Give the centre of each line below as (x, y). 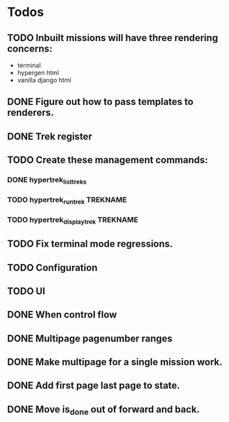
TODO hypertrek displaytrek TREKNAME (73, 220)
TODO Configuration (52, 267)
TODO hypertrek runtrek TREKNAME (67, 201)
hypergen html (38, 73)
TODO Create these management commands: (108, 160)
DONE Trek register (50, 136)
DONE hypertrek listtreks (47, 181)
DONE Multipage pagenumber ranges (90, 338)
